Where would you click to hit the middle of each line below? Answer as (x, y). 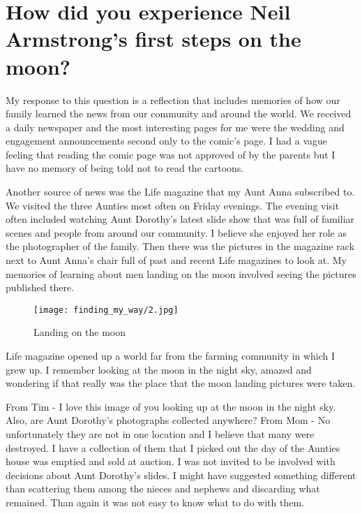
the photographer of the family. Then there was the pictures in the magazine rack (180, 246)
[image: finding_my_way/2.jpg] (106, 310)
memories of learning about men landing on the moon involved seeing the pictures (181, 273)
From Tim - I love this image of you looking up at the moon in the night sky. (171, 406)
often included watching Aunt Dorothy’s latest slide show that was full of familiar (180, 219)
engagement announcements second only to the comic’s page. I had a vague (167, 141)
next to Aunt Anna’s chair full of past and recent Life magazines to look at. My (176, 260)
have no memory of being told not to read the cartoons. (125, 168)
